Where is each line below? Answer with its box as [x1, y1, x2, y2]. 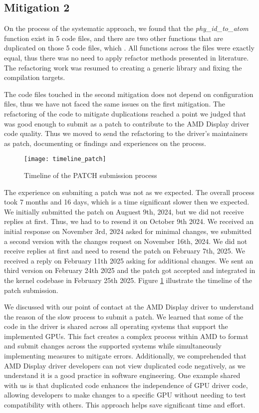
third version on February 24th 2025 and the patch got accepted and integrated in [4, 265, 256, 275]
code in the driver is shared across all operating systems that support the [4, 321, 228, 331]
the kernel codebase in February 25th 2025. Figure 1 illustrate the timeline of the [4, 274, 252, 285]
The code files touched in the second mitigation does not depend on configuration [4, 88, 254, 99]
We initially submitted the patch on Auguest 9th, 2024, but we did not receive [4, 206, 244, 216]
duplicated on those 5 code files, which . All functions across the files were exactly [4, 42, 255, 53]
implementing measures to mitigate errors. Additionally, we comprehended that [4, 350, 247, 361]
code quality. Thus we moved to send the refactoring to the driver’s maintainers [4, 128, 248, 138]
